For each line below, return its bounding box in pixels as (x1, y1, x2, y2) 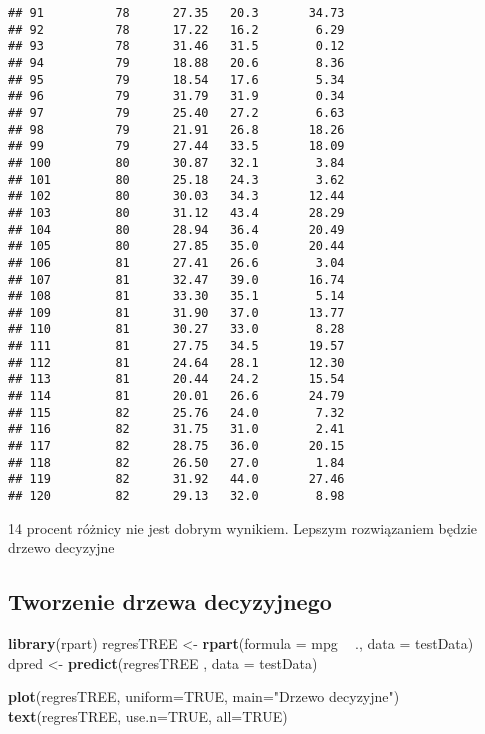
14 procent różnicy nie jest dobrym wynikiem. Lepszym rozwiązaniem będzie (8, 517, 478, 538)
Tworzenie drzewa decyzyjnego (8, 586, 332, 617)
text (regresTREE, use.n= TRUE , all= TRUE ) (8, 705, 288, 726)
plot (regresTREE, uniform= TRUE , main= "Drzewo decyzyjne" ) (8, 686, 400, 707)
